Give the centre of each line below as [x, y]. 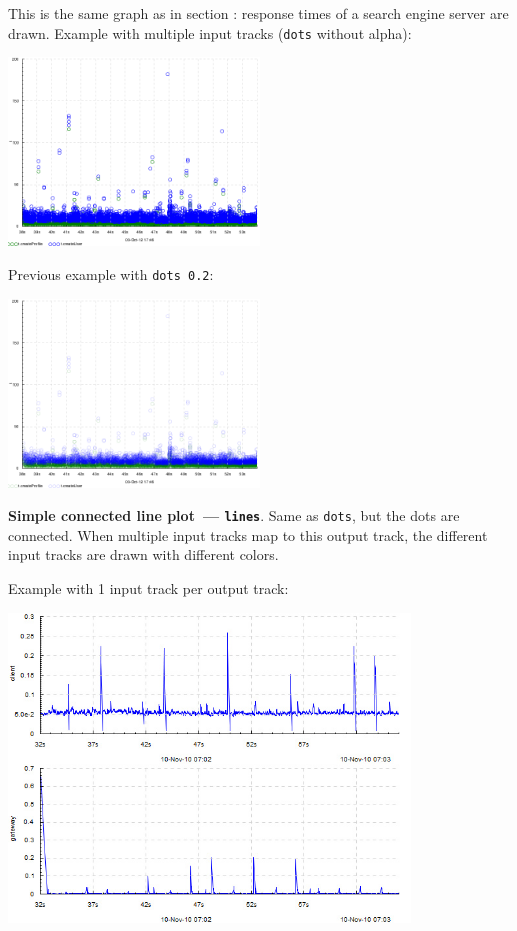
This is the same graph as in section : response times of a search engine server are [258, 13]
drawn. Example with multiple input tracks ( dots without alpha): [210, 32]
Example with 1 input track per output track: [148, 587]
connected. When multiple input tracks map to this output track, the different [248, 534]
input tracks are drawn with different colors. [143, 554]
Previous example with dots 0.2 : [111, 273]
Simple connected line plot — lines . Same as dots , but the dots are [234, 515]
